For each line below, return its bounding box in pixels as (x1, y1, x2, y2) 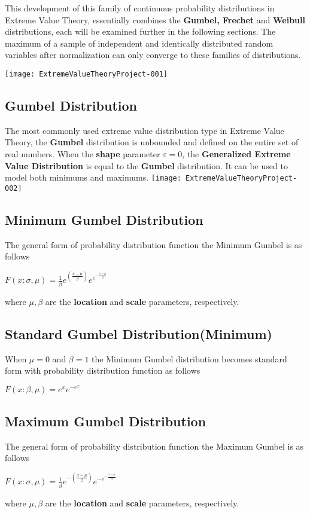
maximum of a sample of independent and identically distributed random (5, 36, 273, 49)
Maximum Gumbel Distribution (5, 411, 206, 430)
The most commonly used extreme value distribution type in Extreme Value (5, 124, 284, 136)
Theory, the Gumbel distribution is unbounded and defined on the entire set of (5, 136, 299, 148)
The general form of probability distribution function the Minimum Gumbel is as (5, 238, 302, 251)
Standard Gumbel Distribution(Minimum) (5, 324, 273, 343)
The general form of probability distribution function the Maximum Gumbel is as (5, 439, 304, 452)
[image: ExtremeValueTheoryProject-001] (5, 69, 168, 78)
